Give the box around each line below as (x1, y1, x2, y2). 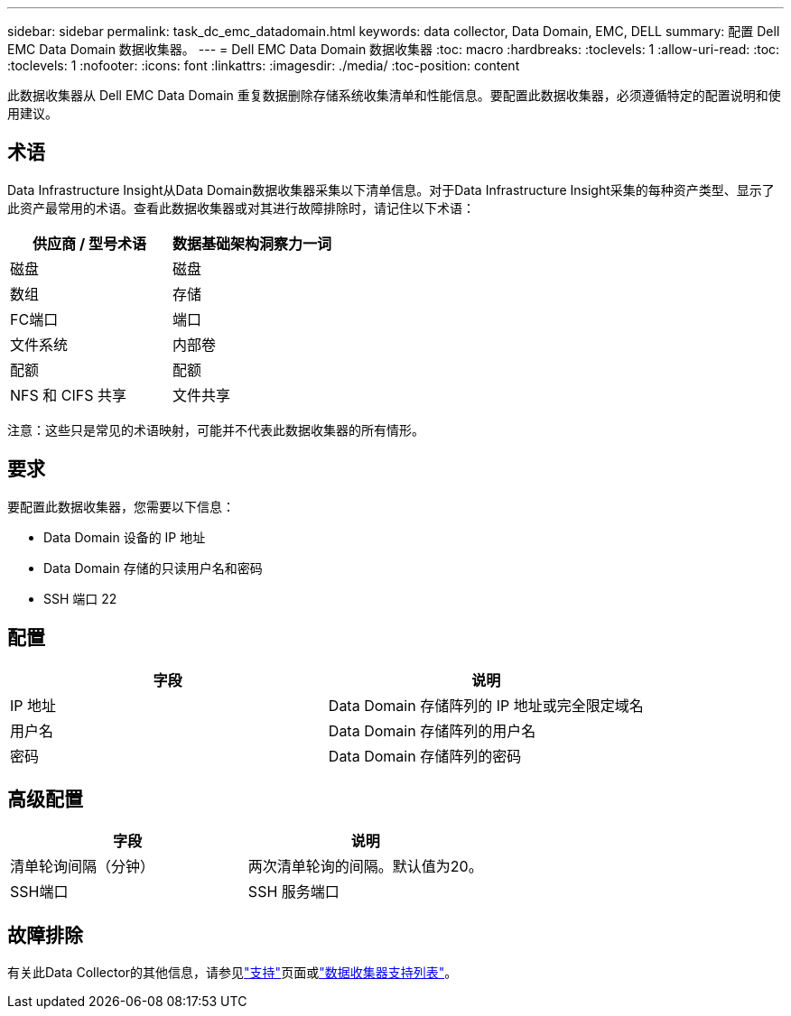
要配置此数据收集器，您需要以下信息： (7, 498, 235, 514)
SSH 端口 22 (43, 590, 117, 606)
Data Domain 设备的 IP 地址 (43, 529, 206, 545)
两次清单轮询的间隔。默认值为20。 (247, 857, 483, 876)
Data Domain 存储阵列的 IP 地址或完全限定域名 (328, 696, 644, 715)
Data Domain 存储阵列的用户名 (328, 721, 536, 740)
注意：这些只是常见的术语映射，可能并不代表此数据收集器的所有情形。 (7, 421, 424, 438)
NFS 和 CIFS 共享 (10, 385, 126, 404)
